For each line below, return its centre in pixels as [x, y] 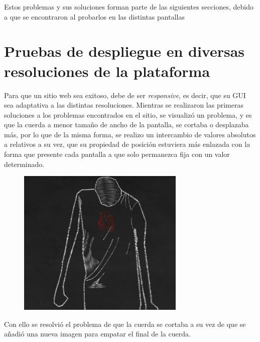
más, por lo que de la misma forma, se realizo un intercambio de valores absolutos [130, 134]
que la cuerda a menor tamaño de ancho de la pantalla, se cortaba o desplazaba [126, 124]
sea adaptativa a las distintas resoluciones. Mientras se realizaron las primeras [124, 105]
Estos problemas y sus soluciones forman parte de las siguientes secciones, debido [129, 7]
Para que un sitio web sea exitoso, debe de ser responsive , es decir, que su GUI [125, 95]
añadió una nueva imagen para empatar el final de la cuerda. [97, 334]
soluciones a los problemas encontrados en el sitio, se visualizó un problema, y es [128, 114]
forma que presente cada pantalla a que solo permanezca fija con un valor [117, 154]
